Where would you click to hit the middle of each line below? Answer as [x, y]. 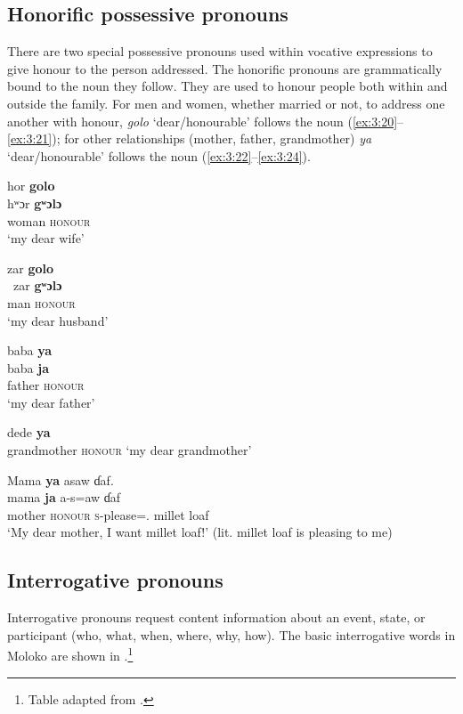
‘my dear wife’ [46, 238]
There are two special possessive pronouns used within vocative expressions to [220, 51]
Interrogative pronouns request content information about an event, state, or [216, 617]
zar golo [30, 268]
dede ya [29, 432]
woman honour [49, 220]
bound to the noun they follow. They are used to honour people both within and [227, 86]
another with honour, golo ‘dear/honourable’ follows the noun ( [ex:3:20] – [206, 121]
